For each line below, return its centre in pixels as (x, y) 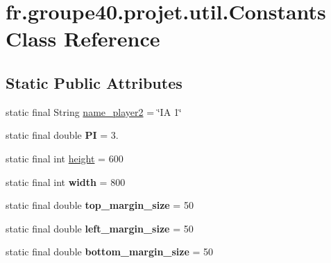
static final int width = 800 (66, 181)
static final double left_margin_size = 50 (100, 228)
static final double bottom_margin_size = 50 (110, 252)
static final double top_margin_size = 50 (100, 205)
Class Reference (83, 39)
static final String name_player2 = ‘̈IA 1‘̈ (94, 111)
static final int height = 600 (65, 158)
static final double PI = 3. (62, 135)
